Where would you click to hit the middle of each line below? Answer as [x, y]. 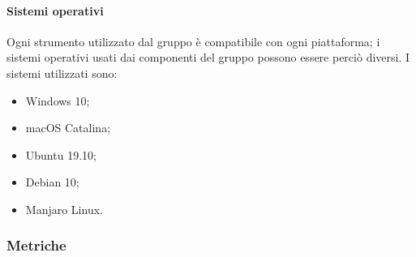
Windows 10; [58, 100]
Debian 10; [52, 182]
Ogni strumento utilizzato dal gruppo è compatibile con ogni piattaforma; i [193, 41]
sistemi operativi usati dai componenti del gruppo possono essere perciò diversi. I [208, 57]
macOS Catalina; [68, 128]
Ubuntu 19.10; [61, 154]
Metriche [36, 245]
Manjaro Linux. [64, 209]
